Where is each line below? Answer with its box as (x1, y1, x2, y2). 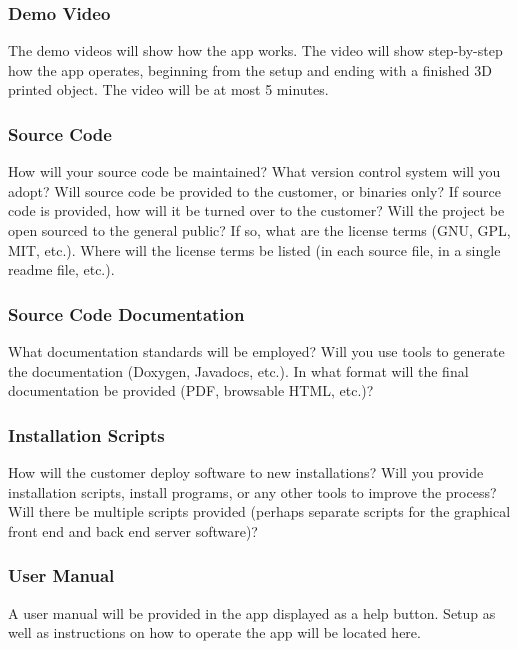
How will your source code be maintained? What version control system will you (8, 161, 501, 182)
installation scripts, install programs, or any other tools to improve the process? (8, 481, 497, 502)
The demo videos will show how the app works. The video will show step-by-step (8, 40, 503, 61)
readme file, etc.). (8, 259, 115, 280)
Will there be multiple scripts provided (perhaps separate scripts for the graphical (8, 501, 511, 522)
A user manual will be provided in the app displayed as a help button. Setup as (8, 602, 496, 623)
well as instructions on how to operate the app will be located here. (8, 622, 421, 643)
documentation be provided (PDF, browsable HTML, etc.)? (8, 380, 374, 401)
